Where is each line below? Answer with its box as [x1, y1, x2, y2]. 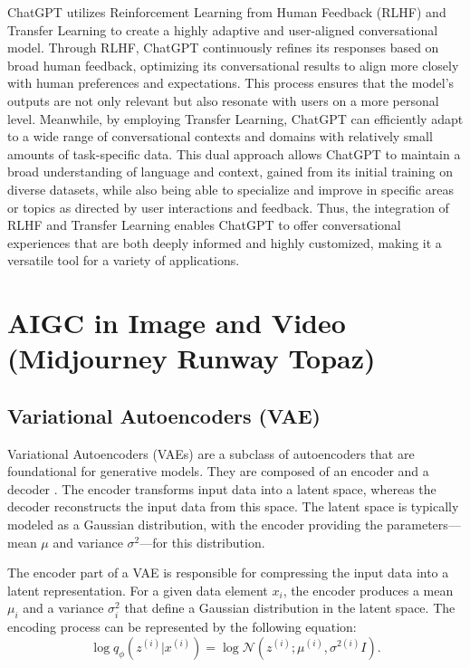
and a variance [23, 598, 104, 617]
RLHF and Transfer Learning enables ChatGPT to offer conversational [7, 215, 401, 234]
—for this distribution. [139, 532, 265, 551]
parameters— [387, 515, 461, 534]
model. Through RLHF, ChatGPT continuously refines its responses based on [7, 38, 439, 57]
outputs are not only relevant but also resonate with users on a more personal [7, 91, 439, 110]
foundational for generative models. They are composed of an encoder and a [7, 462, 429, 481]
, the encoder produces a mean [283, 580, 454, 599]
